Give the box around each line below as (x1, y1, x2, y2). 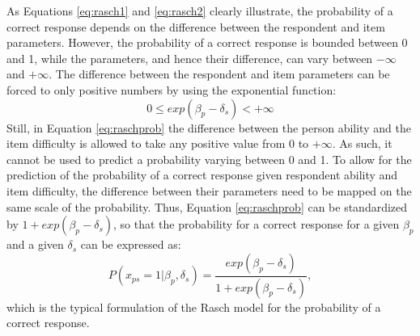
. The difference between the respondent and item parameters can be (49, 65, 390, 82)
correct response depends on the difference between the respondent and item (6, 18, 385, 35)
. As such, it (332, 135, 392, 152)
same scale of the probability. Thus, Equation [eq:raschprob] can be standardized (6, 198, 408, 215)
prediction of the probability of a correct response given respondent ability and (6, 166, 398, 183)
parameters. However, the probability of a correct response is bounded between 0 (6, 34, 408, 51)
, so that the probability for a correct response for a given (113, 216, 400, 233)
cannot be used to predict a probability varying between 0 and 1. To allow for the (6, 150, 412, 167)
